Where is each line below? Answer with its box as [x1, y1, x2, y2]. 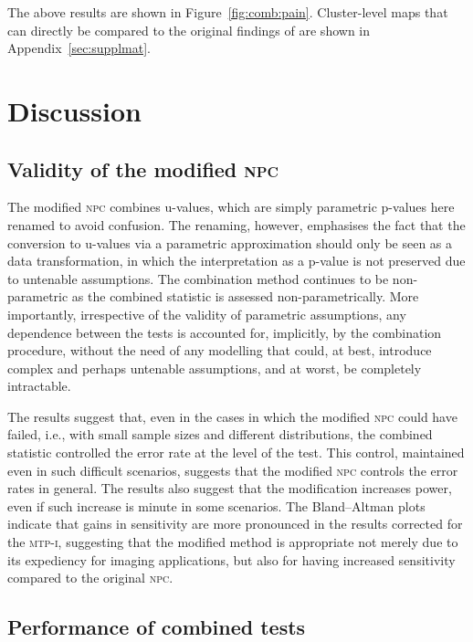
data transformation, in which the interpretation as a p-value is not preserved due [7, 251, 466, 270]
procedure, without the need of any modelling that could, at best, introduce [7, 341, 432, 360]
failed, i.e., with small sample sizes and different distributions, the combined [7, 425, 433, 444]
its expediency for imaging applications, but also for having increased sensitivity [7, 550, 456, 569]
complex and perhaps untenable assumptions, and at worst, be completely [7, 358, 422, 377]
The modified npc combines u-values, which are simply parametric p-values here [7, 197, 455, 216]
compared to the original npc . [7, 568, 173, 587]
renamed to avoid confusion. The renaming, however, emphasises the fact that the [7, 215, 466, 234]
